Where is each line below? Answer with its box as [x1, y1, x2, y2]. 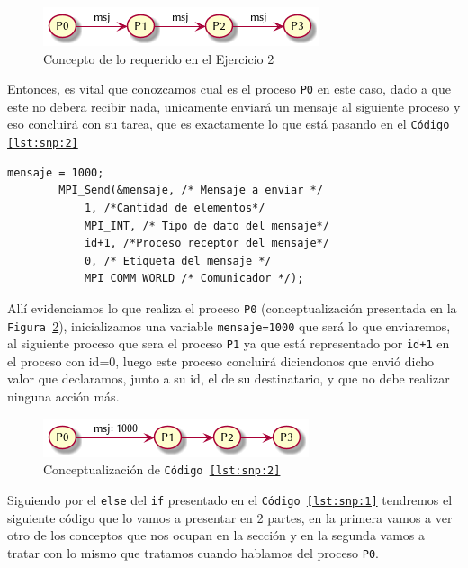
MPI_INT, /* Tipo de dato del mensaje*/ [84, 219, 329, 232]
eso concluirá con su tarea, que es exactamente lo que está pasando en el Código [7, 114, 450, 133]
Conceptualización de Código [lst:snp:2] [43, 460, 281, 479]
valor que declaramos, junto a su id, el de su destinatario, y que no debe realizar [7, 369, 450, 388]
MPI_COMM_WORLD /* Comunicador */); [84, 272, 304, 285]
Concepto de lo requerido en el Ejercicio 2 [43, 49, 274, 68]
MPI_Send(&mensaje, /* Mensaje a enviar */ [58, 184, 323, 197]
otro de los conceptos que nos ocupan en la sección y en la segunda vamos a [7, 526, 425, 545]
